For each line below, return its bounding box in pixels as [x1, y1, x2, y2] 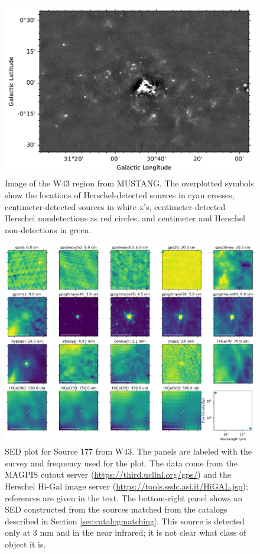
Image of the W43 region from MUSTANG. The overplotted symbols [5, 177, 254, 189]
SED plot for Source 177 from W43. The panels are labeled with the [5, 445, 252, 458]
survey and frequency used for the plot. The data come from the [5, 456, 238, 469]
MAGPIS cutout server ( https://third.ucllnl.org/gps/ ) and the [5, 468, 232, 481]
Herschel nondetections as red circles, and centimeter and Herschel [5, 212, 245, 224]
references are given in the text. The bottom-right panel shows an [5, 491, 243, 504]
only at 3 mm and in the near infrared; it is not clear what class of [5, 526, 246, 539]
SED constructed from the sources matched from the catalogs [5, 503, 227, 516]
